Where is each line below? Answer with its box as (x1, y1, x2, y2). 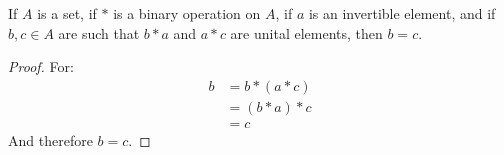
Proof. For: (8, 56, 74, 77)
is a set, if (37, 3, 97, 23)
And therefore (8, 129, 93, 150)
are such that (58, 22, 140, 43)
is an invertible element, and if (308, 3, 496, 23)
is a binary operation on (113, 3, 261, 23)
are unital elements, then (230, 22, 383, 43)
